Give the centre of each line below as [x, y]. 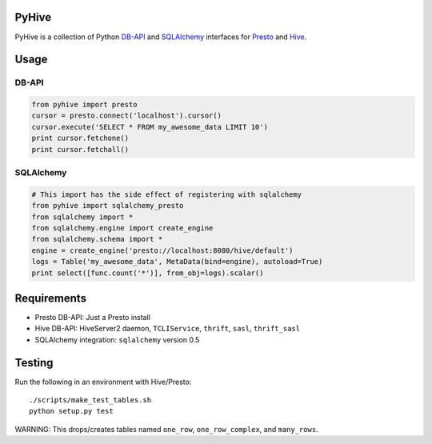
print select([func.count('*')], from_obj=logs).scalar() [148, 273]
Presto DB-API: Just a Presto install [93, 318]
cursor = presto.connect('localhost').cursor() [126, 116]
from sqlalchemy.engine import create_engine [122, 228]
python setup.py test [71, 411]
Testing [34, 363]
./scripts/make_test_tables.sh [90, 400]
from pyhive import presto [84, 105]
